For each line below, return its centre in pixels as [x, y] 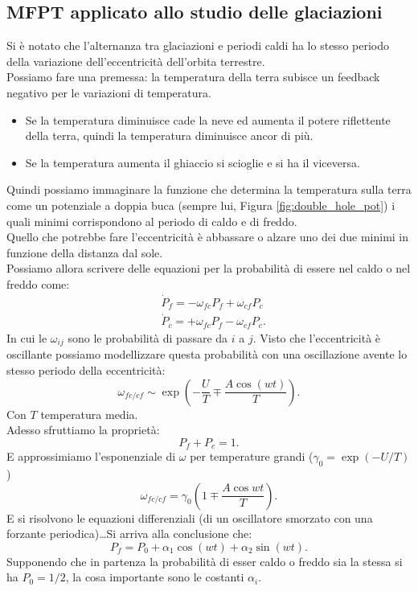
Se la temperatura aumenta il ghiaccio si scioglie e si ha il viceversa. [193, 162]
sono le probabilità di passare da [148, 337]
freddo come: [38, 283]
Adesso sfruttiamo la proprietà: [83, 430]
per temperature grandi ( [252, 456]
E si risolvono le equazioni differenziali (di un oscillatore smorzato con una [190, 517]
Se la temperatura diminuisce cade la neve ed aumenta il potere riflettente [208, 119]
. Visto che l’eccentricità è [317, 337]
